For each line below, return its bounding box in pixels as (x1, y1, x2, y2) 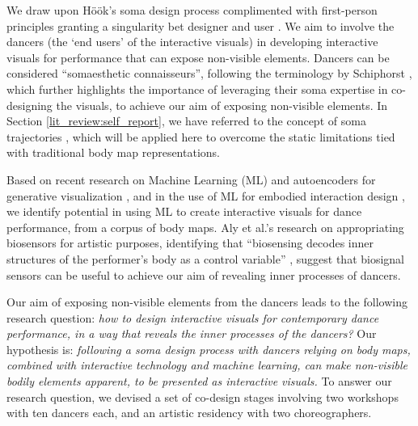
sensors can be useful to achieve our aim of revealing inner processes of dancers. (6, 266, 401, 283)
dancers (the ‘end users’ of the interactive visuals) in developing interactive (6, 33, 378, 50)
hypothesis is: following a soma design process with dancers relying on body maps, (6, 340, 411, 357)
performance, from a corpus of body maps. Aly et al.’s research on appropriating (6, 218, 404, 235)
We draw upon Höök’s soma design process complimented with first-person (6, 2, 378, 18)
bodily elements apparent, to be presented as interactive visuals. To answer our (6, 373, 392, 390)
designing (6, 96, 53, 113)
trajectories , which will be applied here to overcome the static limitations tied (6, 128, 395, 145)
